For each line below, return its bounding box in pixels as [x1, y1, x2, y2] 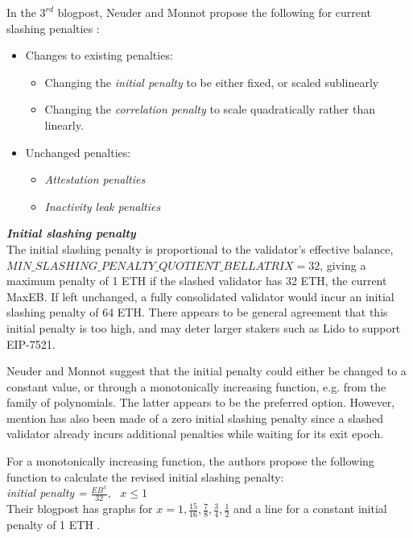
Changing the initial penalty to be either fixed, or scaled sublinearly [44, 73, 379, 90]
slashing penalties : [6, 19, 100, 36]
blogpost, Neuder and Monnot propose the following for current [57, 4, 371, 20]
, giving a [320, 256, 366, 273]
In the [6, 4, 36, 20]
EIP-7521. [6, 335, 56, 352]
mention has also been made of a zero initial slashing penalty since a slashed [6, 409, 383, 426]
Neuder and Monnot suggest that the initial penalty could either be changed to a [6, 362, 407, 379]
